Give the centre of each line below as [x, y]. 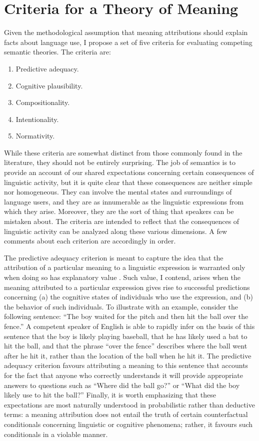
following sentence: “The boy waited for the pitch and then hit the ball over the [126, 316]
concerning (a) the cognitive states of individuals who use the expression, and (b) [128, 297]
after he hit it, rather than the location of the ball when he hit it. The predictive [128, 355]
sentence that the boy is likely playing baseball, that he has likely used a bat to [126, 336]
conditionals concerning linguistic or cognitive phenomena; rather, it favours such [128, 424]
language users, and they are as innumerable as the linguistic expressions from [124, 201]
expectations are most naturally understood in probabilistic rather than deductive [129, 404]
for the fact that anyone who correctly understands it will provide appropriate [124, 375]
